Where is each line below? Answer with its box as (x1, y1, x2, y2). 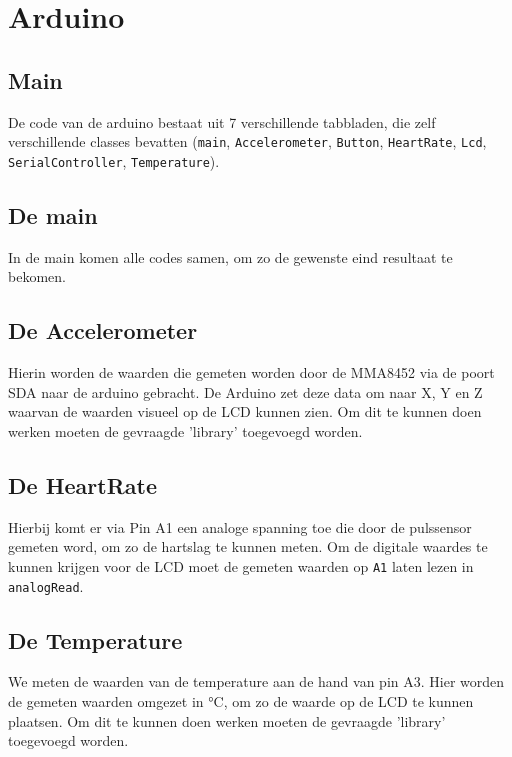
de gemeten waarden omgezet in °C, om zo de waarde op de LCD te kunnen (8, 690, 474, 711)
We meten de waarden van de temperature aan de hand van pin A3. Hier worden (8, 671, 505, 692)
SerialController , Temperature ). (8, 150, 220, 171)
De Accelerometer (8, 315, 198, 346)
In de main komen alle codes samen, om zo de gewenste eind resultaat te (8, 246, 453, 267)
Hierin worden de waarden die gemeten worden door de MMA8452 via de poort (8, 362, 495, 383)
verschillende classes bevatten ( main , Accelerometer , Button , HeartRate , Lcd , (8, 131, 487, 152)
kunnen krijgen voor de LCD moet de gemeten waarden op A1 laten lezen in (8, 555, 474, 576)
